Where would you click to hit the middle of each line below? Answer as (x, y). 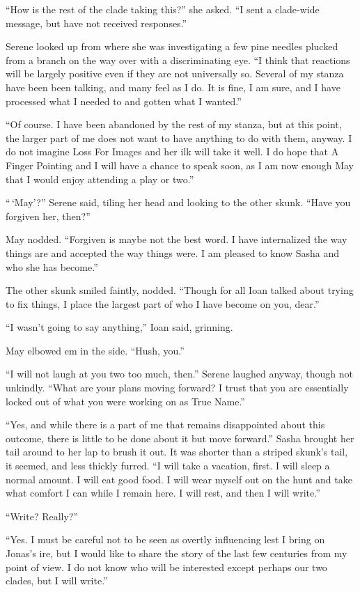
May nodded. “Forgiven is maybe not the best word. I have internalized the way (177, 239)
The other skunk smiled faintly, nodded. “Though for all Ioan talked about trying (180, 290)
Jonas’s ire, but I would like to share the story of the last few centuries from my (177, 553)
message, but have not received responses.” (96, 23)
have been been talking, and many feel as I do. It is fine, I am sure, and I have (173, 87)
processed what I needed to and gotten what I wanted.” (124, 101)
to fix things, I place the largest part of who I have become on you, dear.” (163, 303)
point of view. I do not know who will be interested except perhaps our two (166, 567)
